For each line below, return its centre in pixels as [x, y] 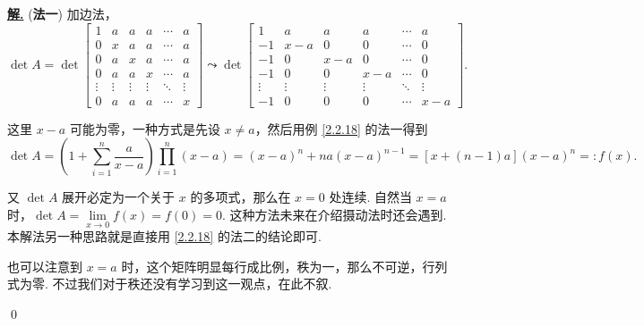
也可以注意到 [45, 266]
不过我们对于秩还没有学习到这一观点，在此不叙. [192, 284]
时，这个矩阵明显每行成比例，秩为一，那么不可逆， [272, 266]
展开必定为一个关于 [119, 197]
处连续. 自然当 [370, 197]
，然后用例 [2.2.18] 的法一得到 [341, 128]
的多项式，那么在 [240, 197]
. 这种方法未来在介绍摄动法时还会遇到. [334, 214]
